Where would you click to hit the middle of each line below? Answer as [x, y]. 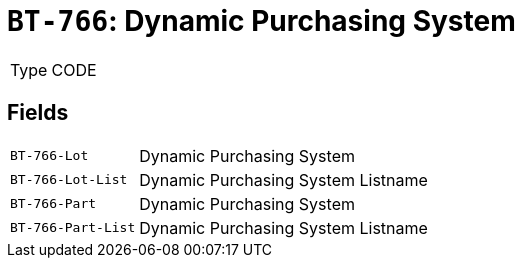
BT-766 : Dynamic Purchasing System [261, 21]
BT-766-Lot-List [69, 180]
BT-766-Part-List [73, 228]
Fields [38, 113]
